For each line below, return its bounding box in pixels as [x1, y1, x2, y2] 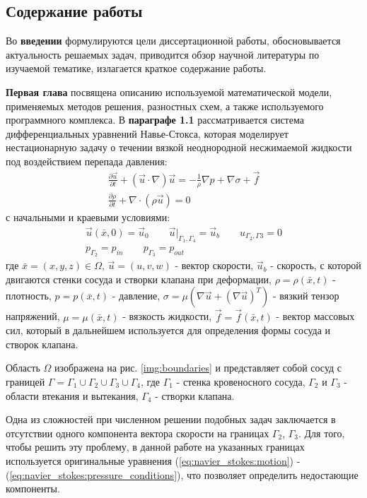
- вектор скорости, [175, 258, 254, 273]
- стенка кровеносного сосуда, [176, 374, 305, 389]
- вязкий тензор [273, 288, 339, 303]
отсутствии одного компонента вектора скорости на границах [6, 425, 269, 440]
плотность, [6, 288, 52, 303]
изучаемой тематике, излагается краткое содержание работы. [6, 61, 267, 76]
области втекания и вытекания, [6, 388, 139, 403]
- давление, [112, 288, 161, 303]
